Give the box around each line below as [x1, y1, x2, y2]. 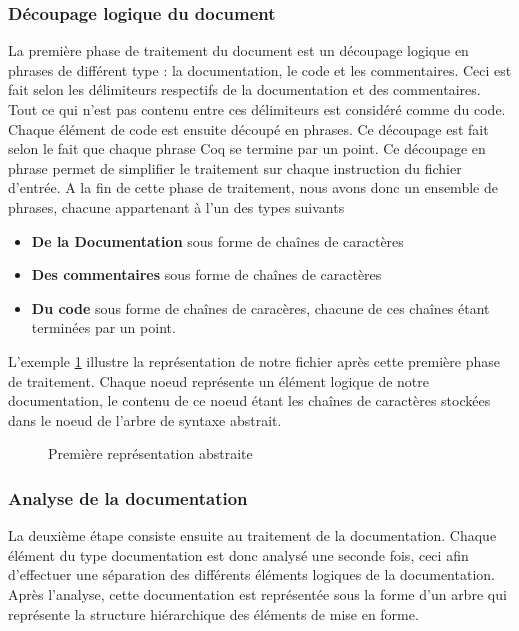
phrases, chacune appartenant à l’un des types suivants [8, 196, 345, 217]
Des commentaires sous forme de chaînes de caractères [31, 264, 382, 285]
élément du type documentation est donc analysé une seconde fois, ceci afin [8, 544, 469, 565]
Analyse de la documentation [8, 485, 248, 510]
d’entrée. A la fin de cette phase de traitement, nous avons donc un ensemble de [8, 177, 498, 198]
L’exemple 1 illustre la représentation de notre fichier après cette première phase [8, 350, 500, 371]
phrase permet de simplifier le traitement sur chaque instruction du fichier [8, 157, 462, 178]
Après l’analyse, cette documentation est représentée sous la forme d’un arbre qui [8, 583, 507, 604]
